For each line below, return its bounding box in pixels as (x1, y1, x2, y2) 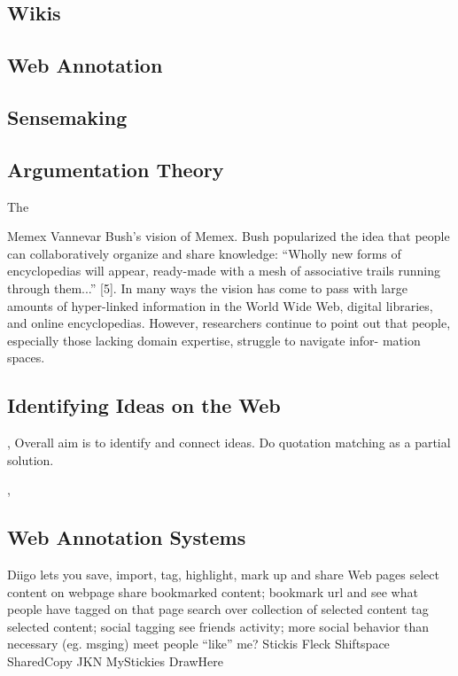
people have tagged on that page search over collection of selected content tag (7, 600, 429, 618)
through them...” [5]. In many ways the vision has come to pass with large (7, 278, 408, 297)
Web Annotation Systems (7, 524, 246, 551)
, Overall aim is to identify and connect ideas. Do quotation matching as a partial (7, 433, 451, 452)
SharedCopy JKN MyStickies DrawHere (7, 652, 224, 671)
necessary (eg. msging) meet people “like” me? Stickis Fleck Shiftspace (7, 634, 390, 653)
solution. (7, 450, 54, 469)
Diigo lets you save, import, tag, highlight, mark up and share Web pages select (7, 565, 439, 584)
